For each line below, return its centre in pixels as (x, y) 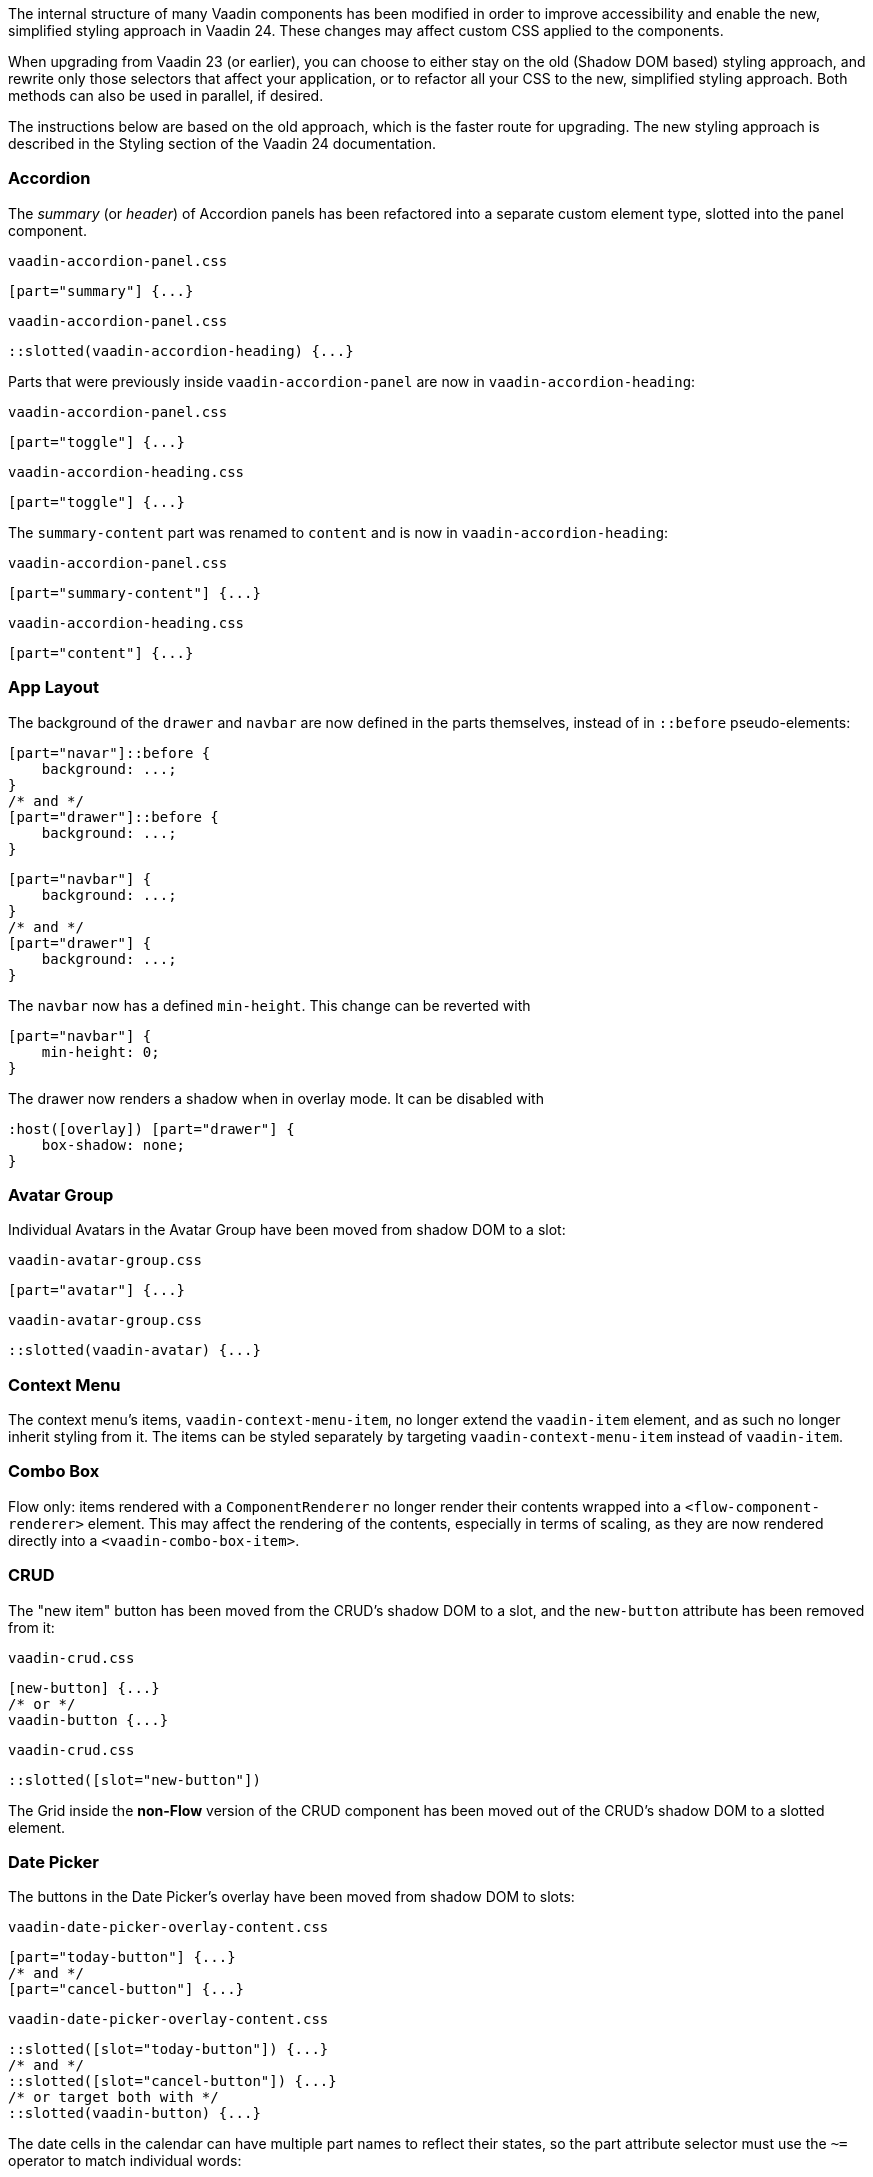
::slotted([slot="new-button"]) (134, 1779)
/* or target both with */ (113, 2097)
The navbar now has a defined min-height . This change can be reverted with (269, 1005)
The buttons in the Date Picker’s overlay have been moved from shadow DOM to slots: (291, 1897)
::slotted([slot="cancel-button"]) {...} (172, 2081)
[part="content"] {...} (101, 652)
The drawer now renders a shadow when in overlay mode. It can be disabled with (276, 1098)
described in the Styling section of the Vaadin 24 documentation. (222, 143)
